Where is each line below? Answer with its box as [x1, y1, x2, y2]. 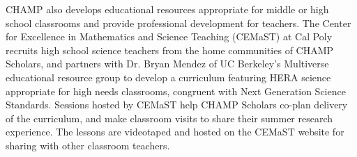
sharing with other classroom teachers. [6, 138, 170, 152]
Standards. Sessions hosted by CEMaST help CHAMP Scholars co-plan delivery [6, 97, 348, 112]
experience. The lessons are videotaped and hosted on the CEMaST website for [6, 124, 344, 139]
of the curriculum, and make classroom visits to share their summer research [6, 110, 333, 125]
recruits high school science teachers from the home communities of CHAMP [6, 42, 334, 57]
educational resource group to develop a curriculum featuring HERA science [6, 69, 331, 84]
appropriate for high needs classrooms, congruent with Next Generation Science [6, 83, 346, 98]
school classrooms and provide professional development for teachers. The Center [6, 15, 351, 30]
